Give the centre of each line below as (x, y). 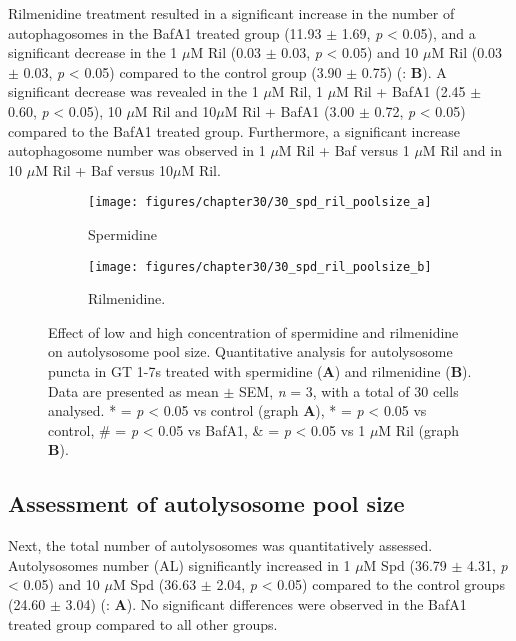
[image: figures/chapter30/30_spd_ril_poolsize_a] (260, 202)
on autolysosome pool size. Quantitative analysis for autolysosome (250, 351)
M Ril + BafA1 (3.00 (289, 110)
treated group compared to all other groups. (143, 623)
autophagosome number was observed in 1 (137, 150)
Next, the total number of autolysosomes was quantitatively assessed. (220, 545)
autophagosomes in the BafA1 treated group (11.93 (165, 32)
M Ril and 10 (175, 110)
